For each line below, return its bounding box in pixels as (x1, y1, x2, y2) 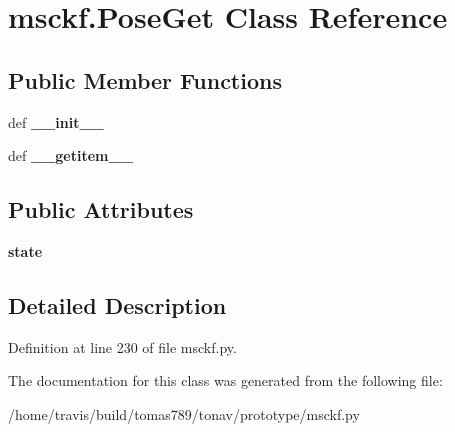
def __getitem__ (8, 145, 133, 166)
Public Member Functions (8, 64, 282, 95)
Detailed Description (8, 289, 227, 320)
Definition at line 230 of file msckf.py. (8, 336, 237, 357)
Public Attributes (8, 194, 194, 225)
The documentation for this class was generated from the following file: (8, 370, 443, 391)
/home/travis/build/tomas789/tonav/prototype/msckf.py (8, 403, 360, 424)
